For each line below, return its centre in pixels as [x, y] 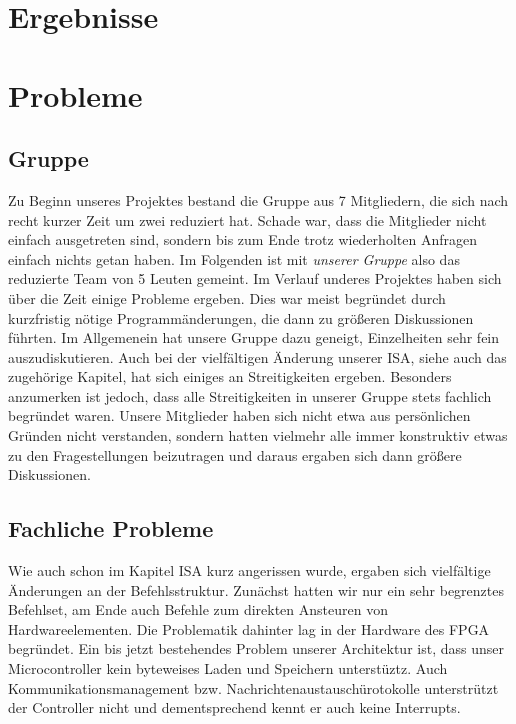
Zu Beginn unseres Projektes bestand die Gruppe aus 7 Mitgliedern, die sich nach [258, 199]
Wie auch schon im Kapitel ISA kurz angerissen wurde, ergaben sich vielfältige [249, 570]
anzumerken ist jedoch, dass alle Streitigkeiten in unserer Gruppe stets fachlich [250, 395]
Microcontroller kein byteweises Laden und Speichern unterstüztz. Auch [228, 668]
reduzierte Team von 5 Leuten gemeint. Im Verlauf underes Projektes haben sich [255, 278]
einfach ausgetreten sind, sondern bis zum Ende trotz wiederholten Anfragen [242, 239]
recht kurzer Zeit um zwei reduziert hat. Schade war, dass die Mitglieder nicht [247, 219]
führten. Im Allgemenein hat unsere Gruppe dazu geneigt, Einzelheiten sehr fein [254, 337]
